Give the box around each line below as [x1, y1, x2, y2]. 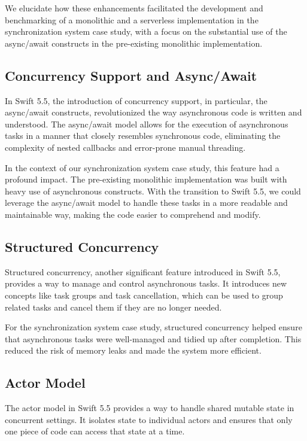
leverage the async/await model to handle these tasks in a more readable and [5, 196, 288, 209]
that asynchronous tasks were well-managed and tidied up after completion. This [5, 332, 302, 345]
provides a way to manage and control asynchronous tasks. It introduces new [5, 277, 287, 290]
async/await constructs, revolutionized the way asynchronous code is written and [5, 106, 302, 118]
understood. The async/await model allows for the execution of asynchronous [5, 117, 288, 130]
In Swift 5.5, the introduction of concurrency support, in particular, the [5, 94, 268, 107]
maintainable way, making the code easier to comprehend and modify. [5, 208, 261, 220]
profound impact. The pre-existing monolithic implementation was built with [5, 173, 287, 185]
